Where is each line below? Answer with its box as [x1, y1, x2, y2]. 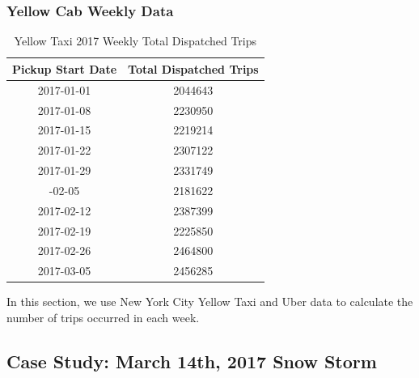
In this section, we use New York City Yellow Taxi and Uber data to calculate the [6, 293, 413, 310]
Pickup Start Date [12, 60, 117, 77]
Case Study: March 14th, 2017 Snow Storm [6, 348, 377, 373]
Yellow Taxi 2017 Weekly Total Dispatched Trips [14, 32, 257, 49]
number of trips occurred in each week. [6, 308, 200, 325]
